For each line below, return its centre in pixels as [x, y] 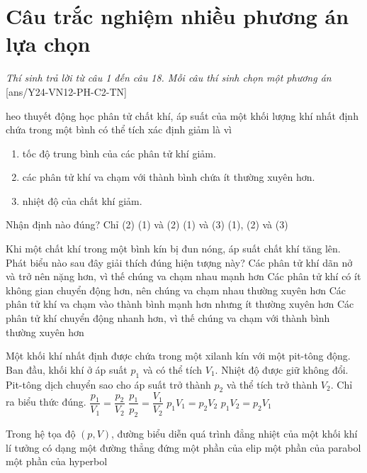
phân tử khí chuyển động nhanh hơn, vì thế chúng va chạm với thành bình [168, 318]
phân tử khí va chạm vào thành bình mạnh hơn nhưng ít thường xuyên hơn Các [180, 304]
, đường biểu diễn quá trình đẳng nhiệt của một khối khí [235, 434]
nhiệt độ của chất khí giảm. [82, 200]
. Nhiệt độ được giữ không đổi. [282, 369]
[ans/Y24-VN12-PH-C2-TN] [66, 91]
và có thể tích [173, 369]
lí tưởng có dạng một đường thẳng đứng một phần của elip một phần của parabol [183, 447]
